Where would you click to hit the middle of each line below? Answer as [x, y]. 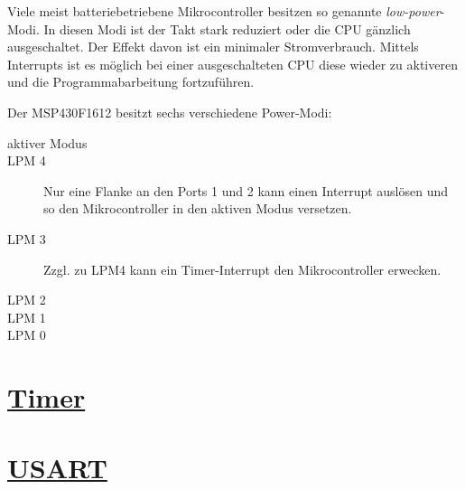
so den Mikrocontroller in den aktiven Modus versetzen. [198, 208]
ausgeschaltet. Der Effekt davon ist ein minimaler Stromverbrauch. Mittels [213, 47]
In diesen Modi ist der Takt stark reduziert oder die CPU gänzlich [227, 28]
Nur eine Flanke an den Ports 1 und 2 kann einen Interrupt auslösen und [246, 190]
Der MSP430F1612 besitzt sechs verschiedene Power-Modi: [170, 112]
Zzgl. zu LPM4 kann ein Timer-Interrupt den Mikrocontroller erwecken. [242, 269]
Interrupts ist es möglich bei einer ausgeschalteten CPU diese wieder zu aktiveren [232, 64]
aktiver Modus [47, 142]
